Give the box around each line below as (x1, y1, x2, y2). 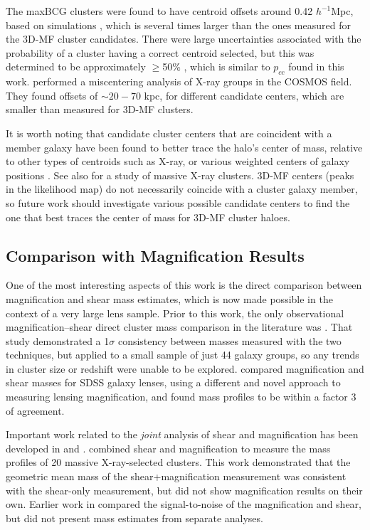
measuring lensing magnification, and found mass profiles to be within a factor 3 (6, 389, 356, 404)
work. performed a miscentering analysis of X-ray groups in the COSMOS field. (6, 74, 352, 89)
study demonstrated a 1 (6, 333, 110, 348)
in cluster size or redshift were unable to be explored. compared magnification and (6, 361, 364, 376)
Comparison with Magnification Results (6, 244, 305, 266)
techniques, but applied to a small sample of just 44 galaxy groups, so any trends (6, 347, 359, 362)
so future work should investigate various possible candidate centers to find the (6, 195, 350, 210)
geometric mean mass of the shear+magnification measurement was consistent (6, 469, 347, 484)
